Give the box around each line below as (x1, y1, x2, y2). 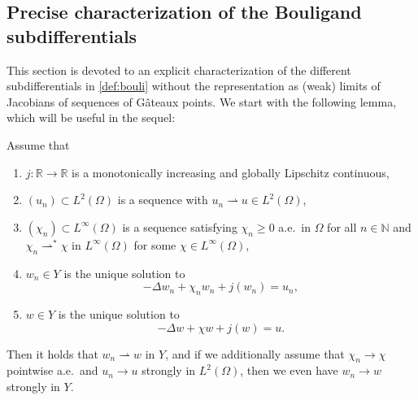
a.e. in (278, 218, 311, 235)
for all (327, 218, 357, 235)
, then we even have (240, 362, 338, 379)
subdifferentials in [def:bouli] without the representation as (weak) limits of (7, 77, 381, 94)
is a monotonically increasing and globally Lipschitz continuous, (72, 163, 390, 180)
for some (133, 236, 176, 253)
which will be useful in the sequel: (7, 109, 176, 126)
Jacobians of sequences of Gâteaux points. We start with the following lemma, (7, 93, 397, 110)
